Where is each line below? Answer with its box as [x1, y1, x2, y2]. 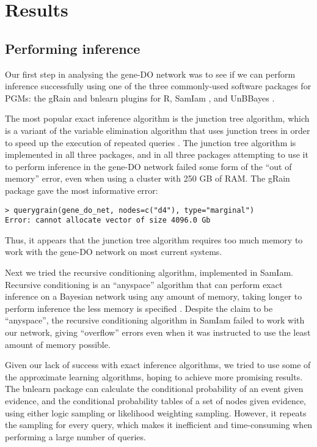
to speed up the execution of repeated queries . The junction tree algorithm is [5, 136, 296, 149]
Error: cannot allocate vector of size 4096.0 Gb [5, 216, 211, 225]
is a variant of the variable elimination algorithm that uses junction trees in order [5, 124, 310, 136]
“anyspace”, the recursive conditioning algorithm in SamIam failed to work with [5, 314, 305, 327]
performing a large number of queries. [5, 430, 146, 443]
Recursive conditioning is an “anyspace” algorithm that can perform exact [5, 278, 283, 290]
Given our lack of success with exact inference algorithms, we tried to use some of [5, 358, 311, 371]
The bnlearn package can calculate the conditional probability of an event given [5, 382, 304, 395]
